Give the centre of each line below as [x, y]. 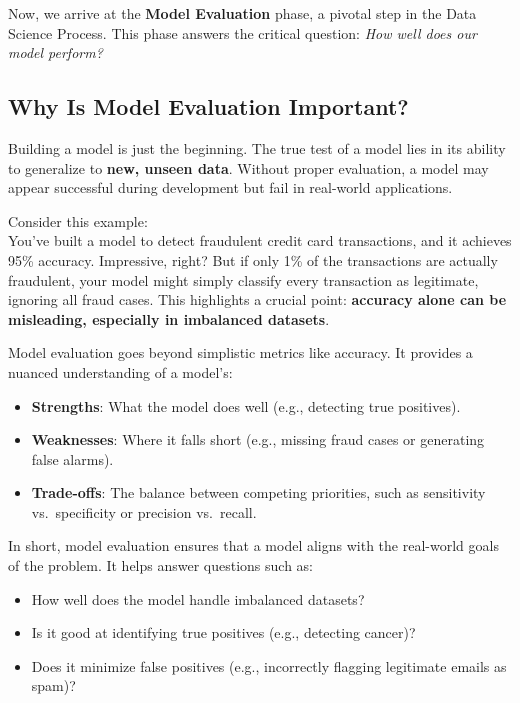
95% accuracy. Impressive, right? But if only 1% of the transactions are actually [253, 259]
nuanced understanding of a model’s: [120, 371]
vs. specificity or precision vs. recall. [144, 511]
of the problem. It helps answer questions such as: [161, 565]
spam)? [53, 685]
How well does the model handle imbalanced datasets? [198, 598]
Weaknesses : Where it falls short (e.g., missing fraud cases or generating [258, 439]
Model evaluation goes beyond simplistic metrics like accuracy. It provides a [240, 352]
